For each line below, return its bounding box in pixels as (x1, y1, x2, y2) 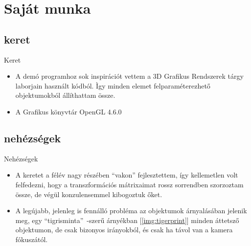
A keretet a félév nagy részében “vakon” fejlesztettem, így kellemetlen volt (15, 170, 238, 180)
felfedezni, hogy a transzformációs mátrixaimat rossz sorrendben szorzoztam (15, 179, 244, 189)
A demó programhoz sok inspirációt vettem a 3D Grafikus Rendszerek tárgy (15, 71, 244, 81)
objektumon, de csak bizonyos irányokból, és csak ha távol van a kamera (15, 224, 233, 235)
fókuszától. (15, 234, 48, 244)
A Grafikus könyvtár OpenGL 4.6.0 (15, 106, 122, 116)
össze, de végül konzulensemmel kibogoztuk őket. (15, 189, 162, 199)
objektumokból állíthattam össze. (15, 90, 115, 100)
